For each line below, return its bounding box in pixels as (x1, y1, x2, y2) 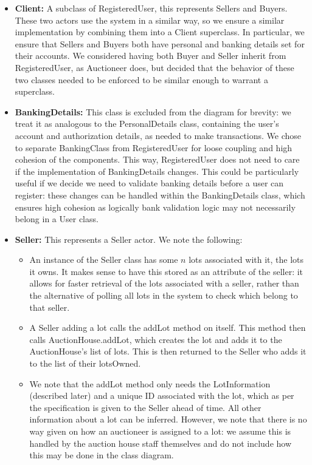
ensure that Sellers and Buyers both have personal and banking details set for (15, 37, 305, 50)
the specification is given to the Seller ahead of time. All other (29, 401, 262, 413)
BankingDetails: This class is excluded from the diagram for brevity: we (15, 105, 291, 118)
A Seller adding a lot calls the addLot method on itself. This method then (29, 321, 306, 334)
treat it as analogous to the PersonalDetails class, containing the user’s (15, 117, 279, 130)
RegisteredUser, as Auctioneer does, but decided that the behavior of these (15, 61, 294, 73)
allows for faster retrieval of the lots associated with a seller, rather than (29, 277, 299, 290)
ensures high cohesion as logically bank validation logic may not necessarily (15, 200, 296, 213)
